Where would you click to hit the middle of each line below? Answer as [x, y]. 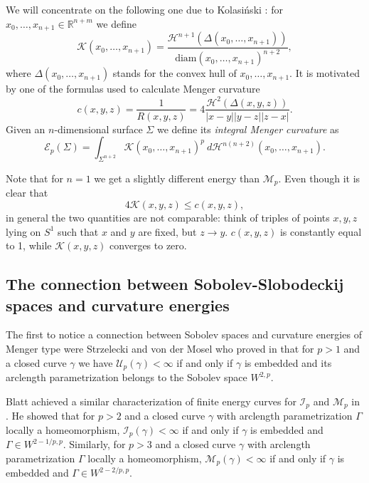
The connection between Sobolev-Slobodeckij [175, 284]
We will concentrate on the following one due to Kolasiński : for [144, 9]
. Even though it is [319, 178]
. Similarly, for [94, 444]
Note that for [34, 178]
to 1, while [29, 245]
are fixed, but [167, 231]
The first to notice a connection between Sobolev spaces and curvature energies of [184, 334]
